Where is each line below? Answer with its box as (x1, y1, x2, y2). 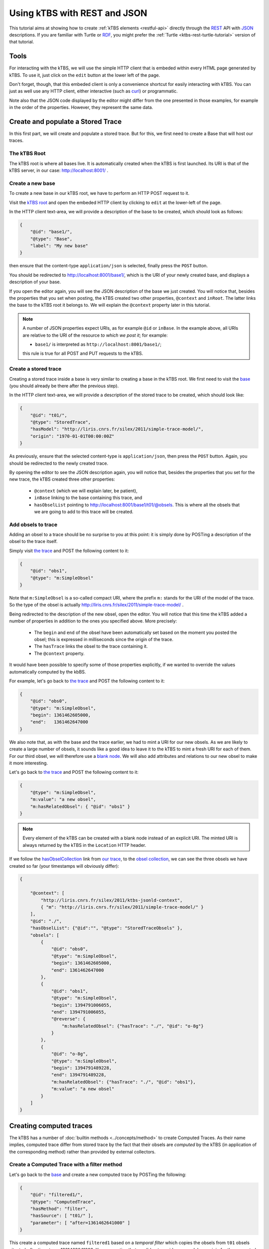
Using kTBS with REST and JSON (9, 7, 147, 18)
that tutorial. (9, 39, 34, 45)
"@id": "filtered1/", (30, 1192, 83, 1198)
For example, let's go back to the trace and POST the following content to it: (9, 677, 165, 684)
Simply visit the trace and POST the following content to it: (9, 548, 129, 554)
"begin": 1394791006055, (51, 1002, 112, 1008)
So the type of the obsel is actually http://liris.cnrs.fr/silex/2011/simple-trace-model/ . (9, 602, 184, 608)
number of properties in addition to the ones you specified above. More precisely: (9, 618, 177, 624)
